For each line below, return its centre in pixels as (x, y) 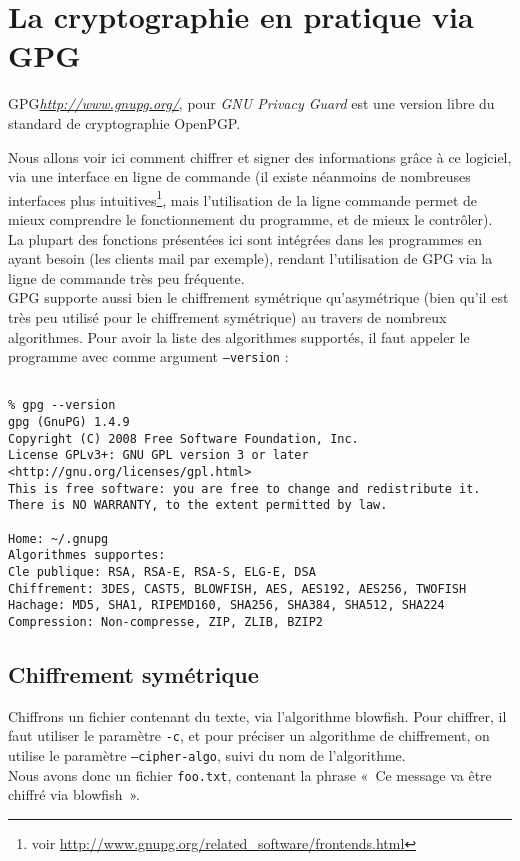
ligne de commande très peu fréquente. (126, 277)
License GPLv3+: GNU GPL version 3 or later (158, 455)
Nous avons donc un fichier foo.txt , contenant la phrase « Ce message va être (250, 774)
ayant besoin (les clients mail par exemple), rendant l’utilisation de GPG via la (250, 258)
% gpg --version (62, 405)
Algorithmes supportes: (87, 555)
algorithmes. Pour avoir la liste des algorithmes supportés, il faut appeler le (239, 336)
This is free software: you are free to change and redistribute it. (244, 488)
